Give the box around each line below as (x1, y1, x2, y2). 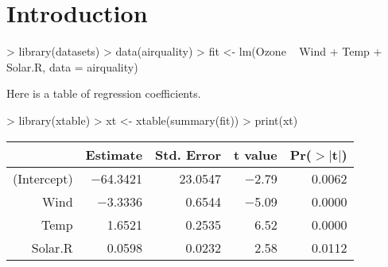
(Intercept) (13, 168, 73, 188)
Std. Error (155, 145, 221, 164)
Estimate (85, 145, 143, 164)
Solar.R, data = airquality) (6, 58, 138, 75)
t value (233, 145, 277, 164)
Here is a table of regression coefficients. (6, 85, 201, 102)
